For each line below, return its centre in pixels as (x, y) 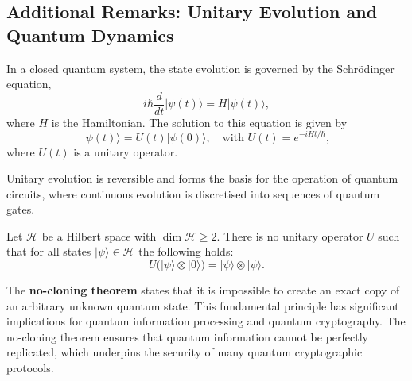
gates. (21, 209)
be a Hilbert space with (99, 235)
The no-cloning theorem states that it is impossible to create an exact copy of (203, 290)
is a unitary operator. (126, 151)
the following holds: (186, 251)
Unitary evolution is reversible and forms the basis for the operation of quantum (202, 178)
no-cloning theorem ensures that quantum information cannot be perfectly (187, 336)
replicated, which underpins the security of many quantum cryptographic (185, 352)
